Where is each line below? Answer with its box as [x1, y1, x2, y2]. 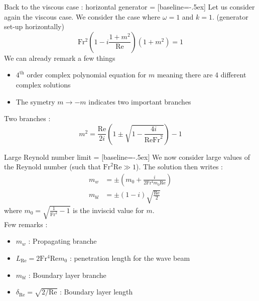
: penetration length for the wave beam [69, 252, 190, 263]
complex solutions [16, 79, 71, 89]
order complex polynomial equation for [27, 69, 147, 80]
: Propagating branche [28, 236, 97, 246]
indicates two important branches [88, 96, 191, 107]
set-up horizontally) [4, 21, 64, 32]
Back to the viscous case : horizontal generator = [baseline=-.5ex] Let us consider [4, 2, 255, 12]
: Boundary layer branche [28, 269, 106, 280]
